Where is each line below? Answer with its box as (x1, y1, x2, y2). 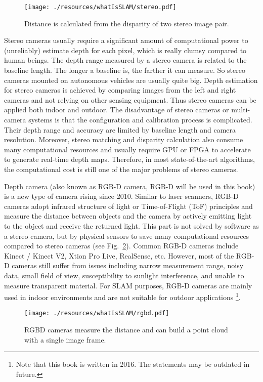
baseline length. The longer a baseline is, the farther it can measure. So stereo (4, 65, 245, 75)
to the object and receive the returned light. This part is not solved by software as (4, 220, 259, 231)
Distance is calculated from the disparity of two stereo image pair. (24, 18, 229, 28)
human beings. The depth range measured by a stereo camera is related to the (4, 55, 247, 65)
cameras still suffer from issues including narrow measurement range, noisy (12, 260, 244, 271)
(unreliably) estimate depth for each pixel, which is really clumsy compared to (4, 45, 247, 55)
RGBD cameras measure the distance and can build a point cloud (24, 324, 228, 334)
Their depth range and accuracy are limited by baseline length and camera (4, 124, 236, 135)
